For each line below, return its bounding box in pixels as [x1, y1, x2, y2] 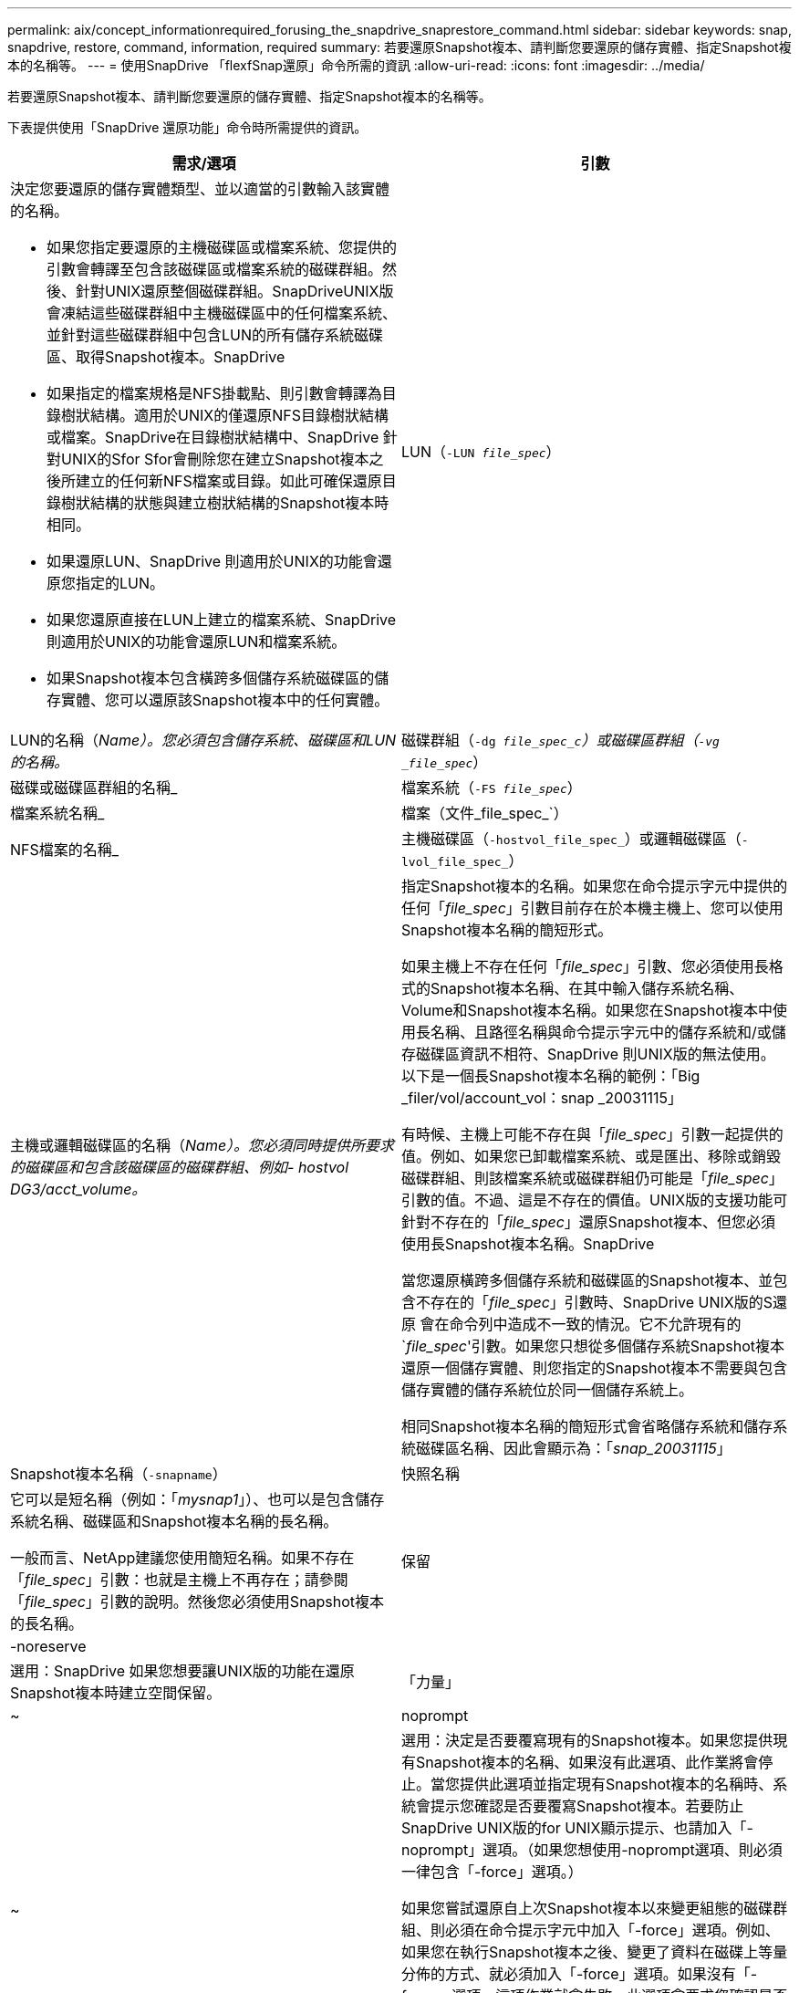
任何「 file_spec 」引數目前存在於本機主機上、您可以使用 [401, 899, 783, 917]
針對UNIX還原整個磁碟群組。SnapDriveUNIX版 [76, 282, 394, 300]
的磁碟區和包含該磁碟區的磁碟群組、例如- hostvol [10, 1158, 349, 1176]
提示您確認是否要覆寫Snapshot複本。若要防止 [431, 1797, 744, 1815]
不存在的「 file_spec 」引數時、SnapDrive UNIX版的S [416, 1293, 773, 1311]
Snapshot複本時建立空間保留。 [10, 1684, 222, 1702]
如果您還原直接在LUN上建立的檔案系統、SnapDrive [47, 610, 397, 629]
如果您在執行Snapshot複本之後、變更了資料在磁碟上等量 [401, 1943, 788, 1961]
